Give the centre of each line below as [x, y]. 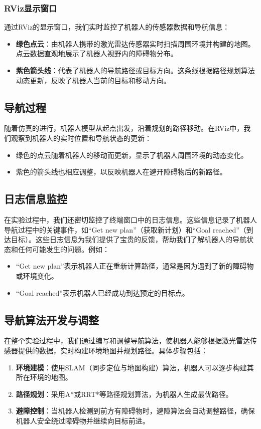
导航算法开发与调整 [51, 319]
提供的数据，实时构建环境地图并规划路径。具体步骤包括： [113, 350]
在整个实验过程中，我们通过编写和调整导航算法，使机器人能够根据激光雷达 [127, 341]
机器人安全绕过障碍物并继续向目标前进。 [83, 420]
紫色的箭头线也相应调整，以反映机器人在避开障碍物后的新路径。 [121, 172]
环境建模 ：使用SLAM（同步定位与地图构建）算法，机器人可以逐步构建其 [135, 367]
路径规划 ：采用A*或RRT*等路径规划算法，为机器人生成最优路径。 [124, 394]
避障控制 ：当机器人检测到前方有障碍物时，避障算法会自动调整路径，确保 [135, 411]
